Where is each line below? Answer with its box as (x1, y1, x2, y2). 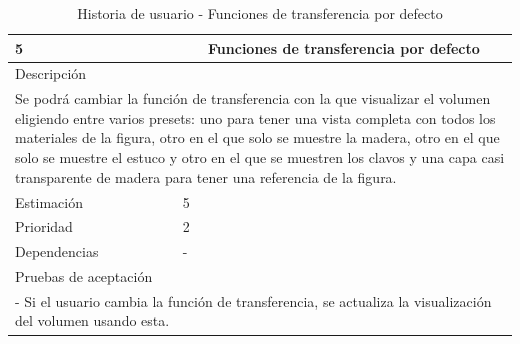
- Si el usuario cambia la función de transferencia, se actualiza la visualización (15, 290, 492, 311)
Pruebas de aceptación (15, 266, 153, 287)
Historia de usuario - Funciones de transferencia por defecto (77, 3, 443, 23)
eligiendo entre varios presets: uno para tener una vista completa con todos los (15, 107, 496, 128)
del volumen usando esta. (15, 310, 170, 331)
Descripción (15, 63, 87, 84)
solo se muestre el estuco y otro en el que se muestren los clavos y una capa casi (15, 147, 505, 168)
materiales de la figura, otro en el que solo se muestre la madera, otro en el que (15, 127, 500, 148)
